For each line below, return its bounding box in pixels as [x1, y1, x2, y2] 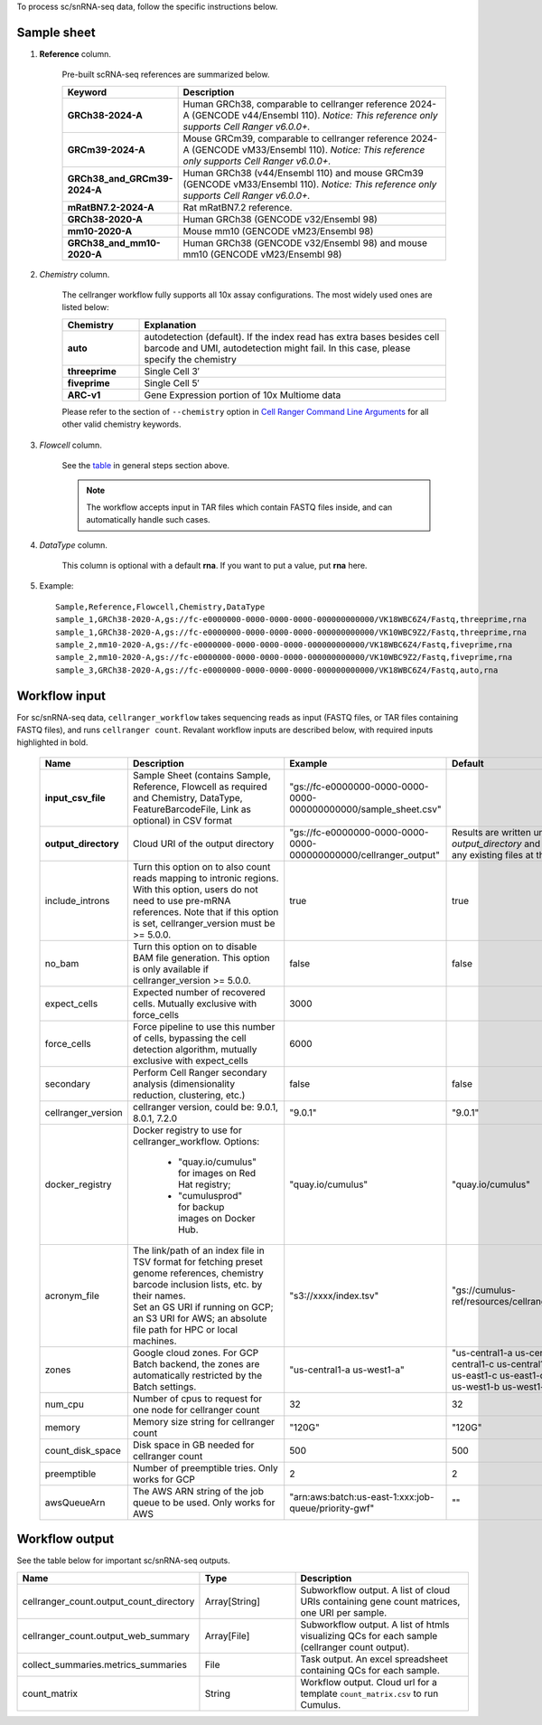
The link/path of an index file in [132, 1244, 266, 1257]
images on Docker [177, 1211, 257, 1224]
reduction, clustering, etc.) [132, 1089, 246, 1101]
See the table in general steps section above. [61, 460, 230, 471]
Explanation [144, 318, 197, 331]
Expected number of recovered [132, 985, 266, 998]
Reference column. [39, 48, 112, 59]
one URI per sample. [300, 1606, 388, 1618]
